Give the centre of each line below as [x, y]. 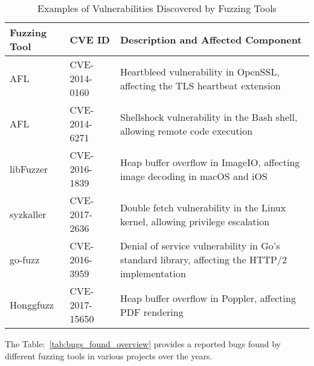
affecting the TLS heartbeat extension [200, 85]
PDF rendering [152, 312]
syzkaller [28, 214]
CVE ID [90, 39]
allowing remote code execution [186, 130]
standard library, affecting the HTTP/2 [203, 259]
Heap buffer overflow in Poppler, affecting [208, 298]
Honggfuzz [32, 305]
